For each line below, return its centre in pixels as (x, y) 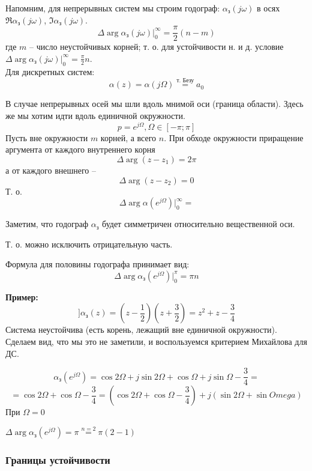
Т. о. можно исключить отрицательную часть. (89, 244)
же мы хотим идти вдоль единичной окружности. (95, 116)
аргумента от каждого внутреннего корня (80, 149)
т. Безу (185, 80)
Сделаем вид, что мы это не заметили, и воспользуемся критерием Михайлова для (156, 342)
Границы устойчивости (58, 460)
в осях (268, 8)
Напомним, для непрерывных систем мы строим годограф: (113, 8)
